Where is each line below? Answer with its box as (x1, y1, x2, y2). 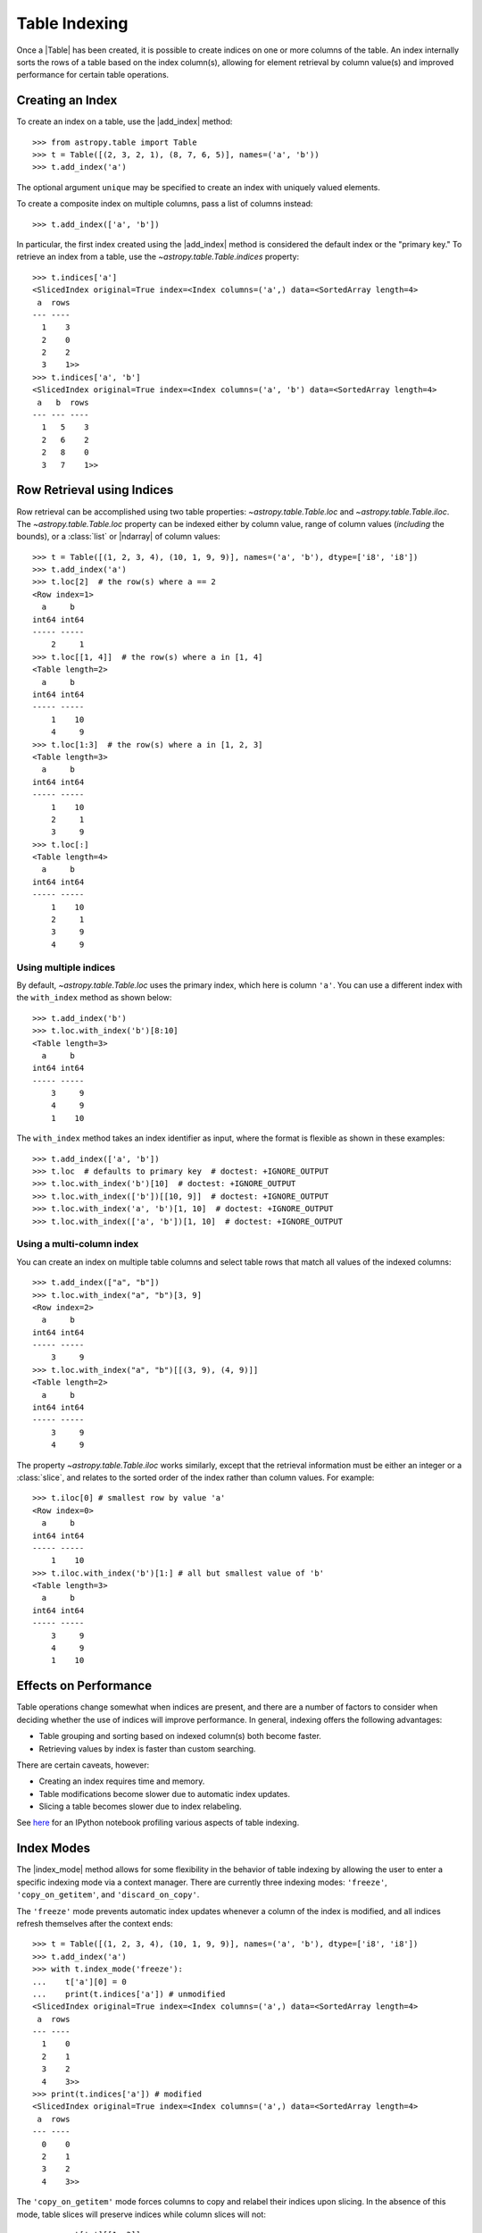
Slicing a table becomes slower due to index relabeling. (38, 1801, 242, 1812)
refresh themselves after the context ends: (16, 1918, 173, 1928)
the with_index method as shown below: (16, 992, 172, 1003)
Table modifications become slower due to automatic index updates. (38, 1788, 290, 1799)
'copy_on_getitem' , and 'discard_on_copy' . (16, 1889, 200, 1900)
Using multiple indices (16, 961, 116, 974)
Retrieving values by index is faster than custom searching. (38, 1743, 256, 1754)
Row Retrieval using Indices (16, 482, 174, 498)
